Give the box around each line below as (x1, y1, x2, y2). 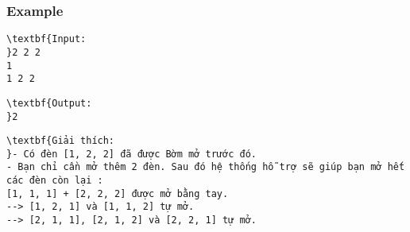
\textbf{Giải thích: (6, 135, 115, 147)
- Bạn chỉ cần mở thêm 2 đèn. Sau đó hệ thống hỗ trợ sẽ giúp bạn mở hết (6, 161, 405, 173)
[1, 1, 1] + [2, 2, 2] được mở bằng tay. (6, 188, 229, 199)
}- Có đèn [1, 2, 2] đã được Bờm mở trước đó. (6, 148, 257, 160)
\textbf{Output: (6, 97, 92, 109)
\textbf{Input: (6, 33, 87, 45)
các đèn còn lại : (6, 175, 103, 187)
